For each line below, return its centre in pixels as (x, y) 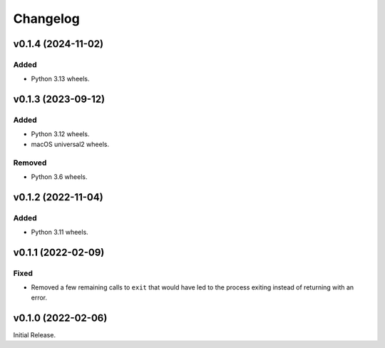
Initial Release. (35, 334)
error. (39, 297)
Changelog (46, 19)
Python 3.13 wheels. (60, 79)
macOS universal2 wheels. (70, 144)
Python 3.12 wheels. (60, 134)
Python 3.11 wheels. (60, 232)
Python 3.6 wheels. (59, 177)
